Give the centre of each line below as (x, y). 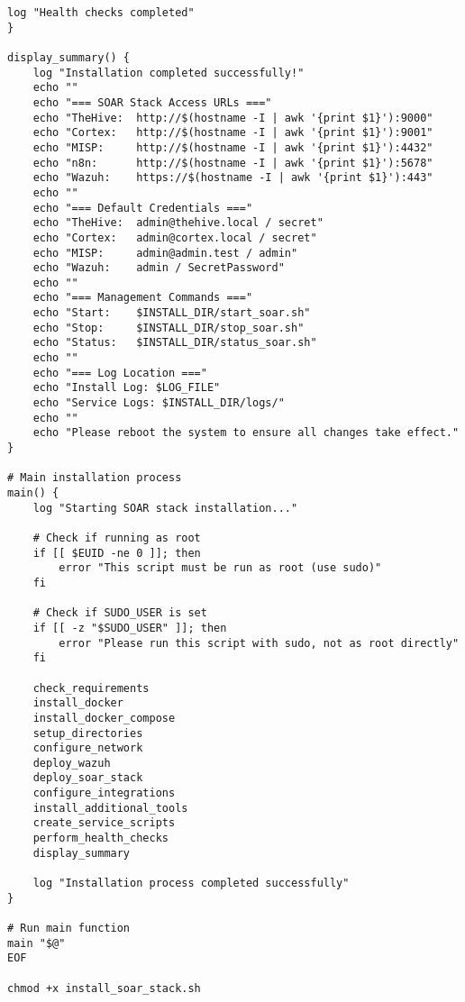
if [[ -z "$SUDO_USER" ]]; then (130, 628)
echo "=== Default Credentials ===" (143, 208)
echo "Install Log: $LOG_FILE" (127, 388)
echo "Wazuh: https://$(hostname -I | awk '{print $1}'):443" (233, 178)
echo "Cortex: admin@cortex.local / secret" (175, 237)
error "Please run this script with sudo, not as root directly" (259, 643)
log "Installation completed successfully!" (169, 73)
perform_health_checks (100, 838)
